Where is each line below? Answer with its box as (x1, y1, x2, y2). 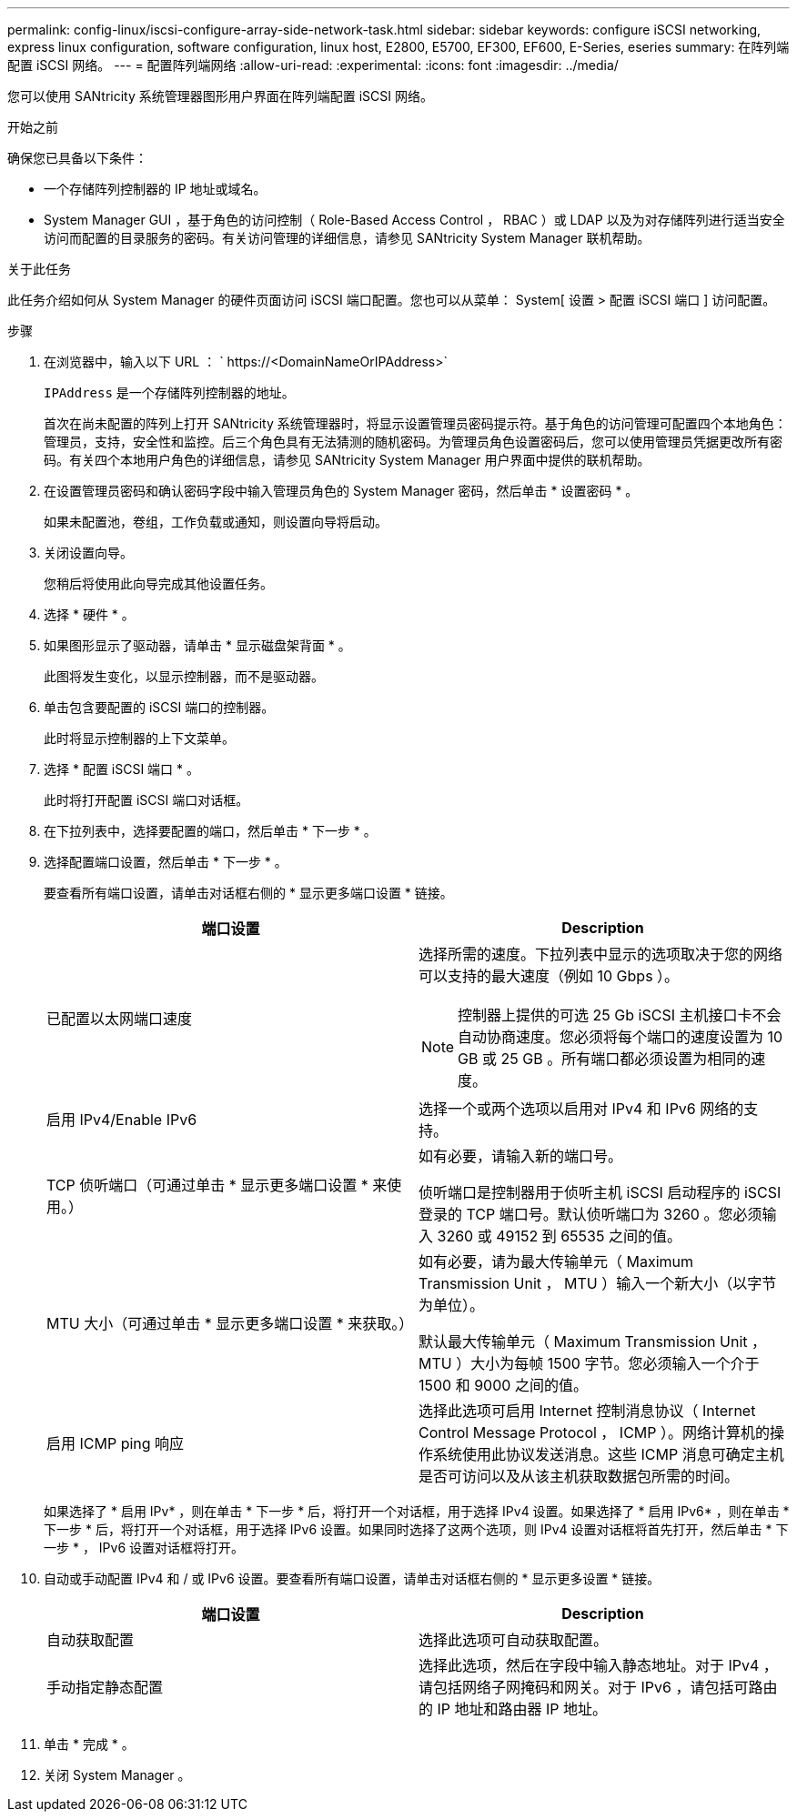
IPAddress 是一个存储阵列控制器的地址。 (44, 385, 295, 400)
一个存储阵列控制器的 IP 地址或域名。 (44, 181, 267, 196)
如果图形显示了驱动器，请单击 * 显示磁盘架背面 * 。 (44, 638, 351, 653)
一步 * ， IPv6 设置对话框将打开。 (44, 1540, 245, 1555)
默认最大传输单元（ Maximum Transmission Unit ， (419, 1332, 767, 1351)
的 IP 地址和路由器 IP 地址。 (419, 1700, 608, 1718)
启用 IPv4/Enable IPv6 (46, 1110, 197, 1129)
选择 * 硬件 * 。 (44, 607, 135, 622)
